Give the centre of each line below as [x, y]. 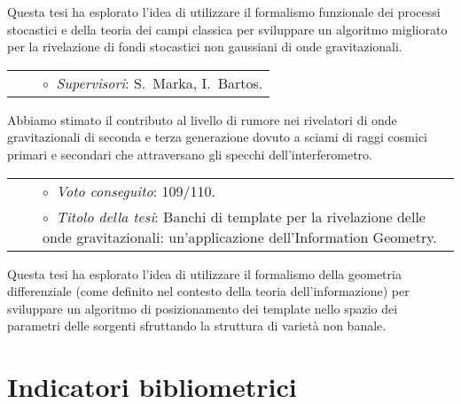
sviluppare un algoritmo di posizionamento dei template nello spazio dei [203, 308]
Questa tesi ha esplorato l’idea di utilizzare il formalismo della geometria [204, 273]
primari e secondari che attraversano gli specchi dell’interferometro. [190, 154]
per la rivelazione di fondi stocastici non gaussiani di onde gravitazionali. [205, 47]
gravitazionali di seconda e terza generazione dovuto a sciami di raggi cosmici [218, 137]
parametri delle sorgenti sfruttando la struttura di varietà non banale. [197, 326]
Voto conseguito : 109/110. [136, 190]
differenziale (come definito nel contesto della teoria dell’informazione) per [208, 291]
